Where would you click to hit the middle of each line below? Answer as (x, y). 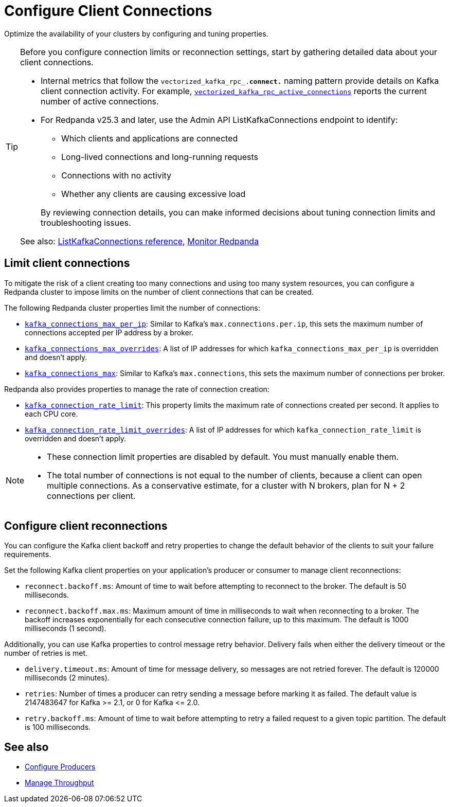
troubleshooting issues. (86, 222)
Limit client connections (67, 263)
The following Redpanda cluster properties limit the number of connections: (132, 308)
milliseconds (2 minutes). (67, 678)
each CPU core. (51, 414)
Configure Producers (60, 767)
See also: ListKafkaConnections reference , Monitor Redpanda (140, 241)
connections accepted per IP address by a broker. (109, 332)
